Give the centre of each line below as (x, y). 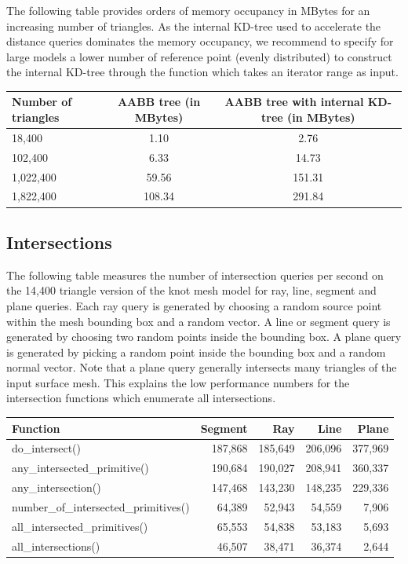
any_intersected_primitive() (80, 468)
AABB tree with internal (294, 102)
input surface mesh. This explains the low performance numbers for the (178, 382)
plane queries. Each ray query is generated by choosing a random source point (194, 305)
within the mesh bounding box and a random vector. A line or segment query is (199, 321)
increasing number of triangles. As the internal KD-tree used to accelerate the (194, 26)
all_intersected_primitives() (80, 526)
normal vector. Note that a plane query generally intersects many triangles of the (202, 367)
